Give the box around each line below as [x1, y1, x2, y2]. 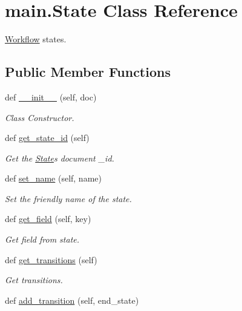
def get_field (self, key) [5, 212, 91, 225]
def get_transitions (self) [5, 253, 97, 266]
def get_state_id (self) [5, 131, 90, 144]
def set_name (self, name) [5, 172, 102, 185]
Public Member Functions [5, 62, 171, 81]
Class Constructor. [5, 111, 74, 123]
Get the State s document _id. [5, 151, 114, 164]
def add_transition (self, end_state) [5, 293, 139, 306]
